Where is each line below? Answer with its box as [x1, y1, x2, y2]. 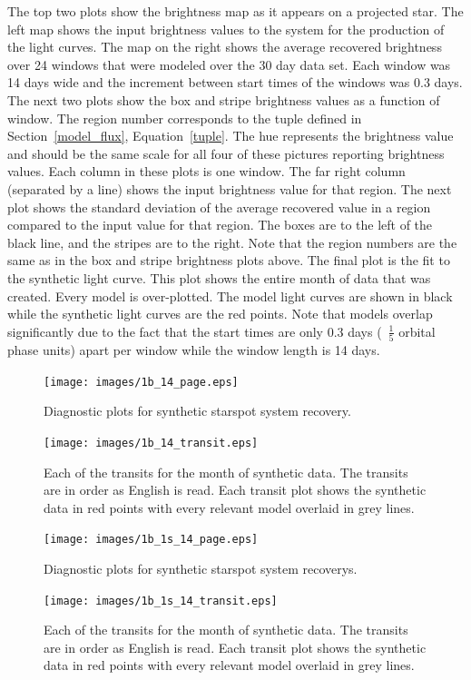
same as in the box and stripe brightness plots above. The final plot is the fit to [7, 251, 450, 270]
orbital [398, 321, 436, 340]
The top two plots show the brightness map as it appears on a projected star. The [7, 2, 464, 20]
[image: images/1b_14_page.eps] [44, 375, 239, 389]
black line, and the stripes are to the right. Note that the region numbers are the [7, 232, 457, 251]
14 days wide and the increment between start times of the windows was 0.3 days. [7, 73, 463, 92]
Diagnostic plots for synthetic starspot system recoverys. [44, 558, 358, 577]
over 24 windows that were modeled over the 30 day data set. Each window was [7, 54, 451, 74]
